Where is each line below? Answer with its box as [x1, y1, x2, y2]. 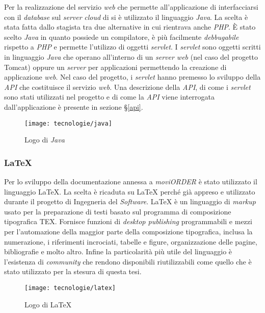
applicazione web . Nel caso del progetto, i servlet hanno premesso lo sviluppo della [4, 71, 261, 82]
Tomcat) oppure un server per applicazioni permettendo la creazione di [4, 61, 227, 72]
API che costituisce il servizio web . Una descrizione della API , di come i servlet [4, 81, 251, 92]
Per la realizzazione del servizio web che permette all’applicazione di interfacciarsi [4, 2, 258, 12]
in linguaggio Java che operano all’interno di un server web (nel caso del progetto [4, 51, 258, 62]
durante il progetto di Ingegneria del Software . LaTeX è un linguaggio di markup [4, 196, 256, 207]
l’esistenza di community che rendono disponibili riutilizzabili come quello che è [4, 256, 252, 267]
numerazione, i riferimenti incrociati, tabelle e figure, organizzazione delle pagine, [4, 236, 257, 247]
